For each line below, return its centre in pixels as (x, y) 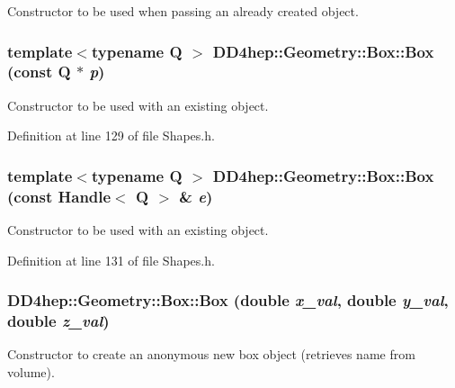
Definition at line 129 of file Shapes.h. (111, 135)
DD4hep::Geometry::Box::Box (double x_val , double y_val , (228, 300)
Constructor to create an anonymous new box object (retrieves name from (211, 354)
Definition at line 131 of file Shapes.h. (111, 260)
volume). (31, 371)
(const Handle (59, 196)
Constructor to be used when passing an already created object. (183, 11)
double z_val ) (58, 321)
